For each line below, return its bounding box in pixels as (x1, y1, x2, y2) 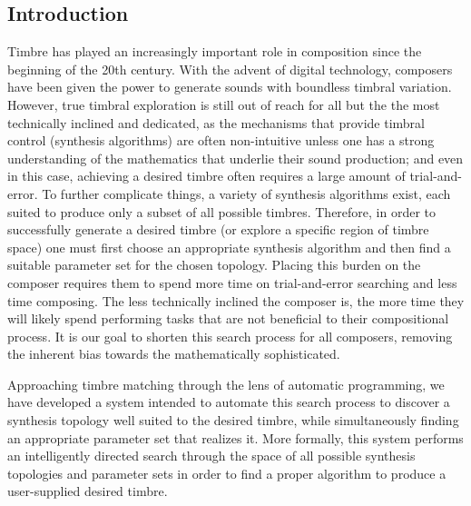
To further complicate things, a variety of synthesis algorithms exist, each (42, 184, 451, 203)
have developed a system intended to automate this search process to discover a (7, 392, 450, 412)
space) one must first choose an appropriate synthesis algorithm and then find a (7, 237, 451, 256)
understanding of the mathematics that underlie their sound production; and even (7, 148, 464, 167)
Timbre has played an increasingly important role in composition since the (7, 42, 422, 61)
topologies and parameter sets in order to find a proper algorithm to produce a (7, 463, 446, 482)
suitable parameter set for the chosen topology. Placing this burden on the (7, 255, 421, 274)
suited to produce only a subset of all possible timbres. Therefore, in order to (7, 202, 437, 221)
